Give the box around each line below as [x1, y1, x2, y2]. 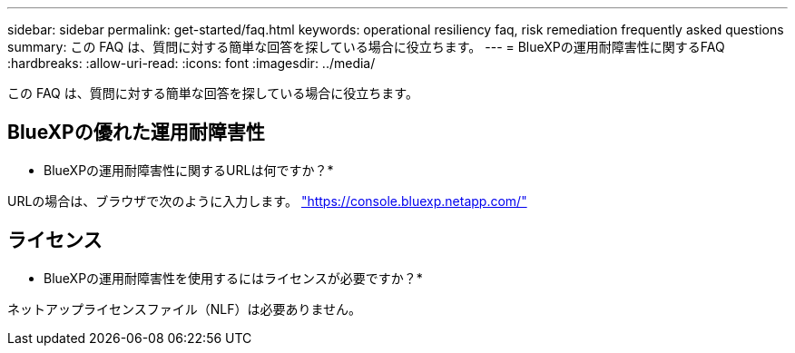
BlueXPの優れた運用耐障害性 [7, 121, 265, 144]
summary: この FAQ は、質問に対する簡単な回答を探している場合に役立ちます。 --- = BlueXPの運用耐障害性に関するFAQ [7, 39, 725, 54]
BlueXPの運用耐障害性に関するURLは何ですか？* [44, 162, 334, 178]
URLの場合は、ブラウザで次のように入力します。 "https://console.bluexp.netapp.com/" [7, 192, 527, 209]
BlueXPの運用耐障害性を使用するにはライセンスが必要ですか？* [44, 270, 423, 286]
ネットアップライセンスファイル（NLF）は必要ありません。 [7, 300, 362, 317]
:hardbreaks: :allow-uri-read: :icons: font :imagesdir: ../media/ [7, 55, 376, 71]
